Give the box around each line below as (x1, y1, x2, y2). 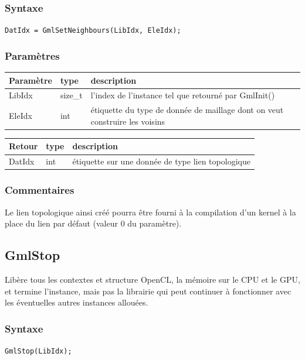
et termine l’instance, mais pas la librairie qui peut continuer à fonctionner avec (5, 284, 292, 297)
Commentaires (5, 183, 74, 197)
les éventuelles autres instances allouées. (5, 296, 148, 308)
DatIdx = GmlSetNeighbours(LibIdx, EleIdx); (5, 26, 181, 35)
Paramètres (5, 48, 60, 63)
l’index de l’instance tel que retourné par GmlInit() (90, 89, 275, 101)
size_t (60, 89, 83, 101)
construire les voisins (90, 115, 165, 127)
